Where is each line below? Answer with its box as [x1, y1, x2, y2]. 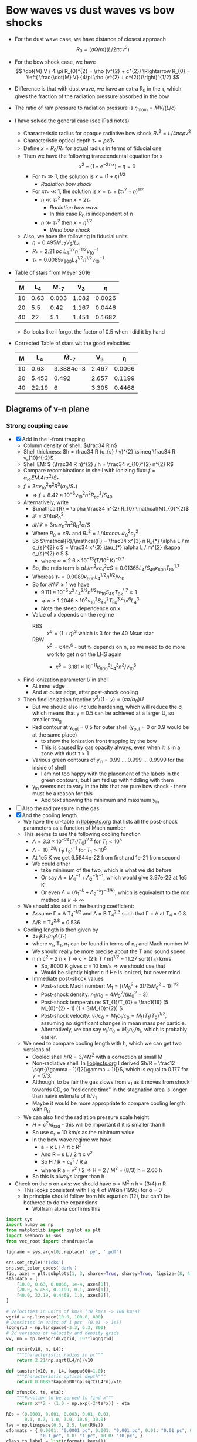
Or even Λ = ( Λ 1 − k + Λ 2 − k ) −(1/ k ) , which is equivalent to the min [40, 888, 190, 897]
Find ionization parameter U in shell [23, 676, 110, 683]
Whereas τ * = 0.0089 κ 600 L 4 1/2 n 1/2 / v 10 [32, 572, 125, 581]
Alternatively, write [23, 499, 69, 506]
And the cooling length [22, 812, 77, 819]
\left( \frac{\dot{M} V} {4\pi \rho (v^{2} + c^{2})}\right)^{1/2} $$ [26, 74, 180, 81]
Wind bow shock [49, 227, 90, 234]
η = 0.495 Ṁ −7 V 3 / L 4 [32, 239, 80, 248]
